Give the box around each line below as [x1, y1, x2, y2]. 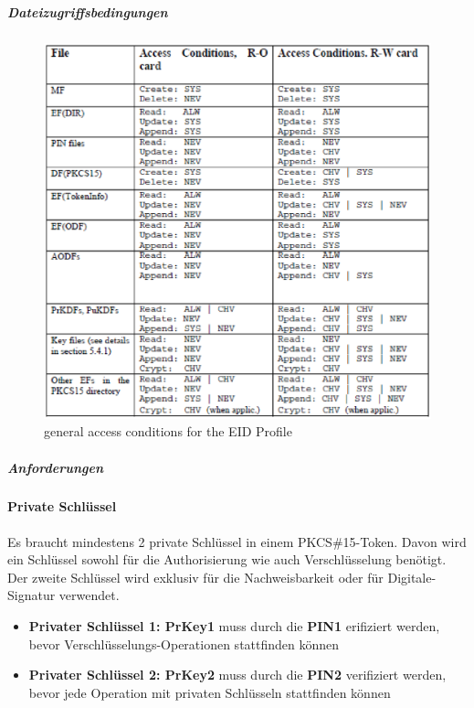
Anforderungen [7, 457, 104, 477]
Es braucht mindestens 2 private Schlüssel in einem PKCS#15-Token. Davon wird [7, 531, 467, 551]
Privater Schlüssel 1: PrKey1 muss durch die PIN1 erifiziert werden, [28, 617, 440, 636]
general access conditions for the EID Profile [44, 422, 292, 441]
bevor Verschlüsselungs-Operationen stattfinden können [28, 634, 340, 653]
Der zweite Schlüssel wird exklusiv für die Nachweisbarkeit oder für [7, 567, 384, 586]
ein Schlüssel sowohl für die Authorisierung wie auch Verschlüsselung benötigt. [7, 550, 447, 569]
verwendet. [58, 585, 120, 605]
